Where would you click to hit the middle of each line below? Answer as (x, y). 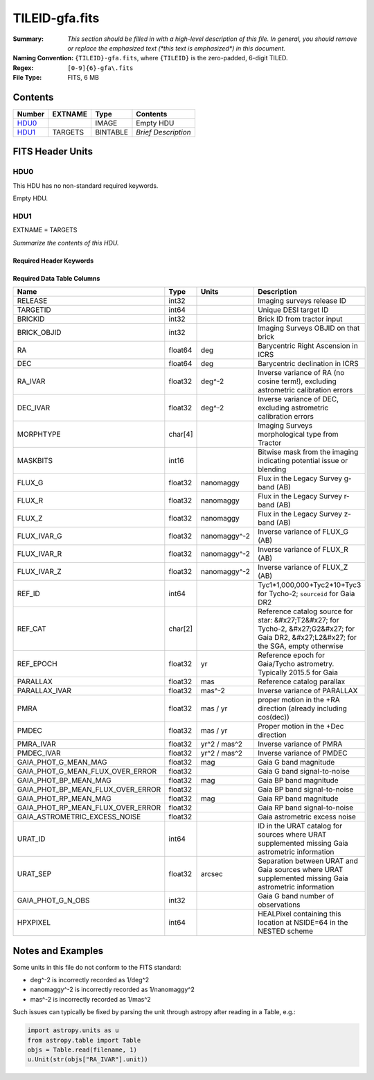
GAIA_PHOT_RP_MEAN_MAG (64, 799)
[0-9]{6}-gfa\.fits (100, 68)
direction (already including (302, 708)
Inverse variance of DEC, (298, 399)
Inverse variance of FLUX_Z (303, 567)
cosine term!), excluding (297, 381)
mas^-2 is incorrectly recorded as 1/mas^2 (91, 999)
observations (279, 905)
